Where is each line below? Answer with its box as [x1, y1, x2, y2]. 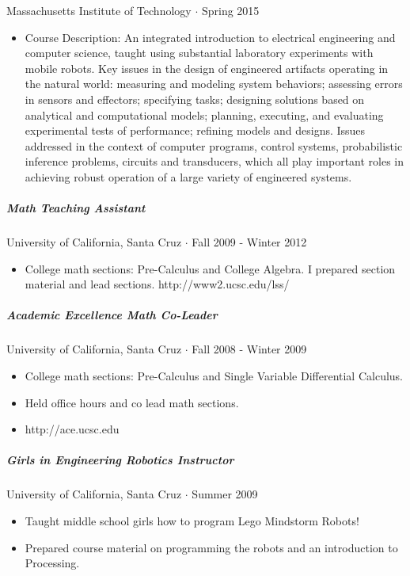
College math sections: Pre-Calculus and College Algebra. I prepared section [25, 260, 396, 277]
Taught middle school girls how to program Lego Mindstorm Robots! [25, 512, 359, 528]
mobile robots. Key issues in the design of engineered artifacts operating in [25, 59, 389, 76]
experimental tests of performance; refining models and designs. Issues [25, 122, 366, 139]
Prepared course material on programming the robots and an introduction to [25, 539, 398, 555]
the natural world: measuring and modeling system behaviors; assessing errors [25, 75, 403, 92]
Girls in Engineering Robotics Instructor [6, 452, 234, 468]
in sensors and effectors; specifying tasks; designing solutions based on [25, 90, 365, 107]
